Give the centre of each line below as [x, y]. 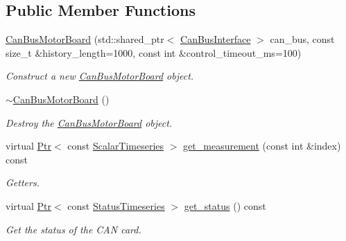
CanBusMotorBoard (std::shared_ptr [85, 39]
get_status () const [225, 205]
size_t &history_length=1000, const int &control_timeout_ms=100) [154, 52]
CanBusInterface [216, 39]
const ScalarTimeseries [116, 146]
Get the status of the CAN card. [73, 229]
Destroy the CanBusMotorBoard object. [89, 122]
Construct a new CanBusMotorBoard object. [100, 76]
